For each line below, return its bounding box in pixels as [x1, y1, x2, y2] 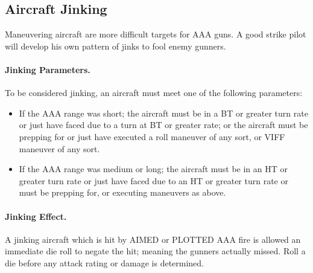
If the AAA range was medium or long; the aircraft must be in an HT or [19, 162, 288, 175]
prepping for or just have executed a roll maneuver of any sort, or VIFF [19, 130, 285, 143]
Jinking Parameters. [5, 63, 90, 75]
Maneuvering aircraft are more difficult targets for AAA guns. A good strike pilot [5, 28, 306, 40]
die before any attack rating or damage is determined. [5, 256, 204, 269]
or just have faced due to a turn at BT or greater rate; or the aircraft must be [19, 118, 308, 131]
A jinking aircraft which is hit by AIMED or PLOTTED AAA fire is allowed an [5, 233, 301, 245]
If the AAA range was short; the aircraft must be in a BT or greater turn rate [19, 106, 308, 119]
